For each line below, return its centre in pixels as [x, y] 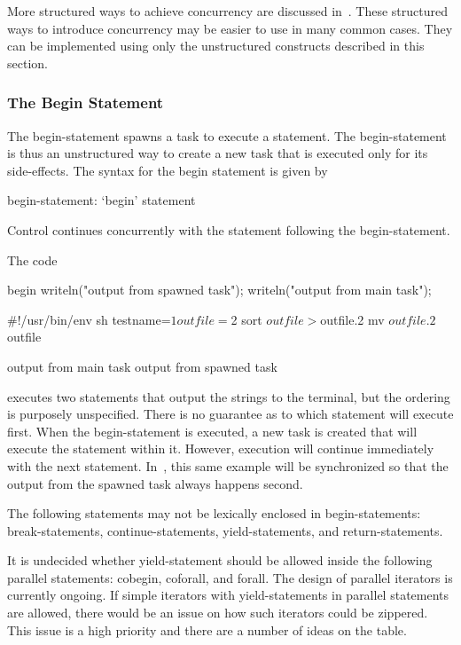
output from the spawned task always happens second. [155, 483]
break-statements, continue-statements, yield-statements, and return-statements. [225, 530]
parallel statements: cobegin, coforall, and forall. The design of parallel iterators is [230, 577]
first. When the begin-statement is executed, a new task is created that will [212, 431]
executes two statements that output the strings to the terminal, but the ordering [229, 396]
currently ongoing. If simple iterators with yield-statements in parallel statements [228, 595]
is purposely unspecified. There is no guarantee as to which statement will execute [230, 414]
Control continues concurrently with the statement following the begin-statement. [229, 229]
